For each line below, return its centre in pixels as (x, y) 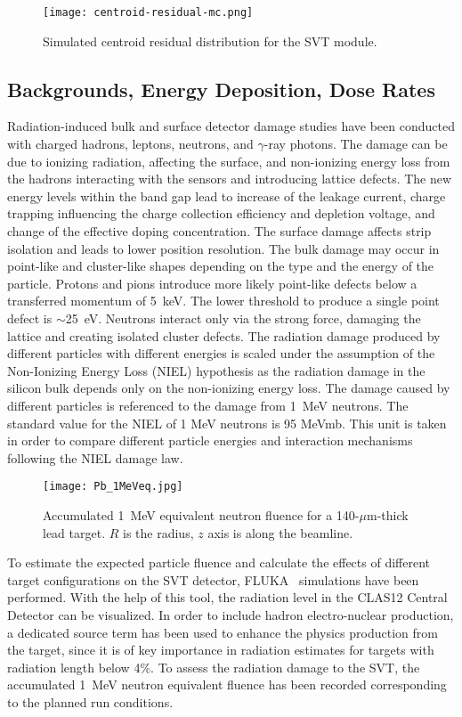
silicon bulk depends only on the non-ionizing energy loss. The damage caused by (229, 388)
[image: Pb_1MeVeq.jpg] (113, 487)
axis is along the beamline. (280, 532)
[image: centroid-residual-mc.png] (148, 12)
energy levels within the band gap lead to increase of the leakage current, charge (227, 196)
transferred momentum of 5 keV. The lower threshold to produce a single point (223, 301)
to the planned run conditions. (90, 701)
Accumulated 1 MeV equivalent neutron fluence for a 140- (201, 514)
